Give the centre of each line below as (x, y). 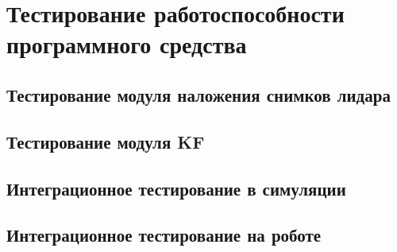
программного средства (127, 44)
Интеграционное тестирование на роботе (164, 235)
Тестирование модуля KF (106, 141)
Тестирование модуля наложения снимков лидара (198, 94)
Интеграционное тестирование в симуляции (176, 188)
